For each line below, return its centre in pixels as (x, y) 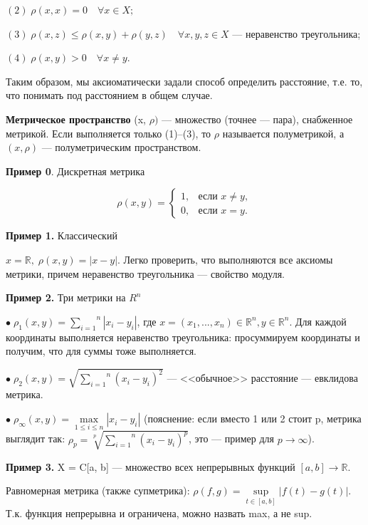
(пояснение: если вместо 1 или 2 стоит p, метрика (253, 419)
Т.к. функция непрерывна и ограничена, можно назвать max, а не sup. (159, 513)
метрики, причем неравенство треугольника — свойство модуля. (145, 273)
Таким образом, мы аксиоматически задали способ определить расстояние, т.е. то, (184, 81)
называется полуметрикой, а (283, 133)
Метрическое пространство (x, (76, 119)
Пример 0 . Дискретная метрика (75, 171)
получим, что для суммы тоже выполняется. (101, 351)
